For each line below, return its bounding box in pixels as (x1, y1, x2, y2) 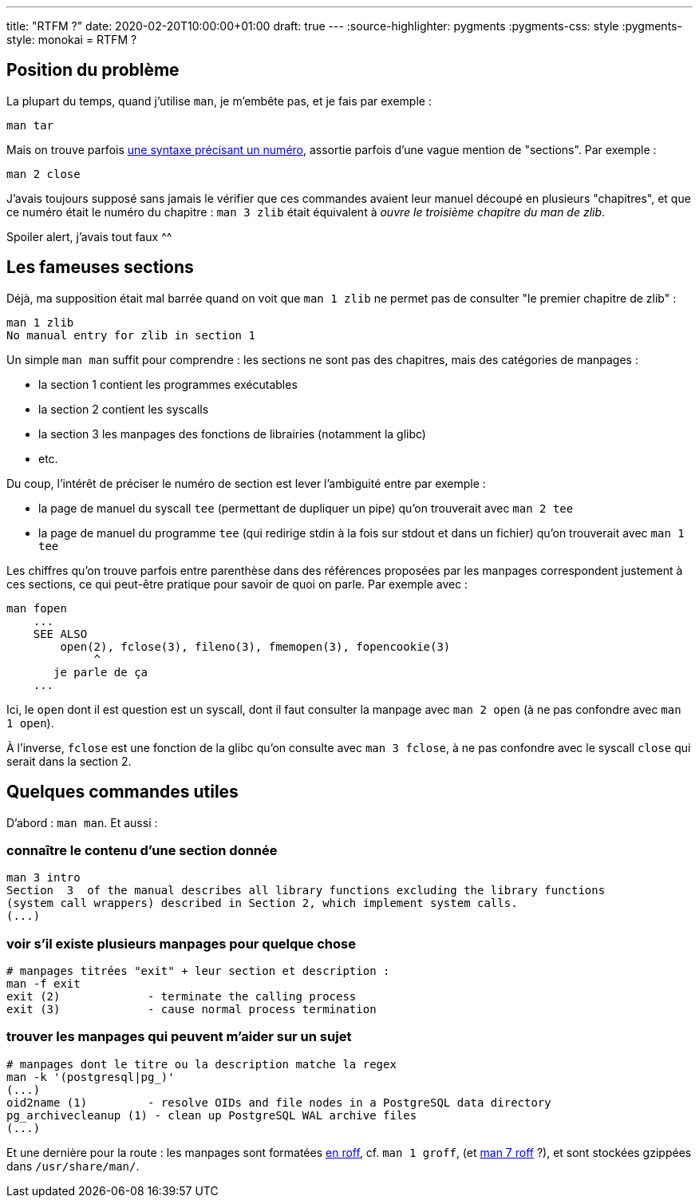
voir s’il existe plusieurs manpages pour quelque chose (6, 935, 356, 952)
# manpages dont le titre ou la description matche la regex (6, 1057, 397, 1071)
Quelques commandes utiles (6, 782, 239, 802)
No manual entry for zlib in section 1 (6, 328, 255, 342)
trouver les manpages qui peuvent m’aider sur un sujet (6, 1028, 352, 1045)
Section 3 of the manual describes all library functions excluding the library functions (6, 884, 606, 897)
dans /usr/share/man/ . (6, 1158, 140, 1173)
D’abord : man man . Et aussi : (6, 815, 158, 830)
